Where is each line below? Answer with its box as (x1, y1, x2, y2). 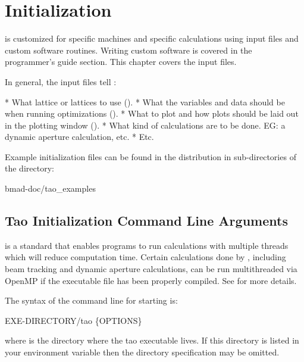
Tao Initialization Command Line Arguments (5, 211, 288, 230)
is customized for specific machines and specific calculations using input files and (5, 32, 299, 45)
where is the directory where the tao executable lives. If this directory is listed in (5, 334, 299, 347)
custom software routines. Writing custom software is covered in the (5, 43, 252, 56)
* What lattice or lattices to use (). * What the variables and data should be (5, 95, 285, 108)
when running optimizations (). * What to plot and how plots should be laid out (5, 107, 299, 120)
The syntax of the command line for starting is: (5, 294, 178, 307)
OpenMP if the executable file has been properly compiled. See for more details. (5, 274, 297, 286)
